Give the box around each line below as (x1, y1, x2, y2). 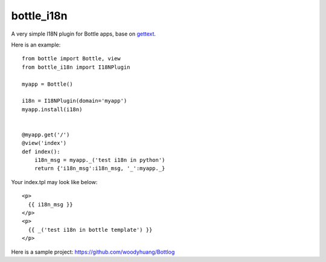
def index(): (22, 148, 60, 155)
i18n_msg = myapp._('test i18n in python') (34, 157, 165, 164)
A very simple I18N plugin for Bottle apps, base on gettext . (11, 30, 156, 37)
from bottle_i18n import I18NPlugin (22, 63, 130, 71)
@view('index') (22, 139, 67, 147)
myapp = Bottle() (22, 80, 73, 88)
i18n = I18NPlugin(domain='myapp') (22, 97, 127, 104)
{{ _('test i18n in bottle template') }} (28, 226, 153, 233)
